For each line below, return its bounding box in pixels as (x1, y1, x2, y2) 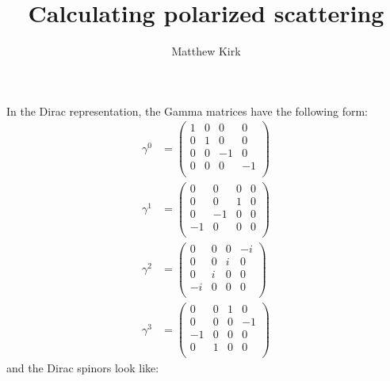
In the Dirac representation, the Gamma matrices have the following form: (6, 102, 369, 119)
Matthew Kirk (171, 43, 241, 59)
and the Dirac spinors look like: (6, 360, 159, 376)
